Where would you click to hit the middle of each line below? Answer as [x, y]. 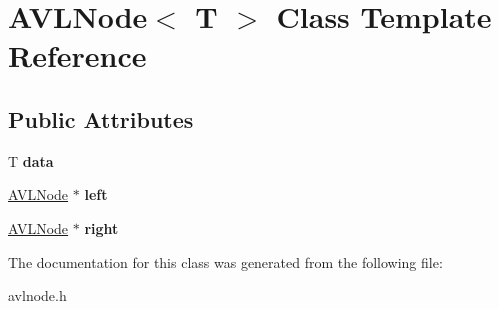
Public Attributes [101, 118]
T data [31, 160]
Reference [77, 55]
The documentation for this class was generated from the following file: [225, 261]
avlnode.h [37, 295]
